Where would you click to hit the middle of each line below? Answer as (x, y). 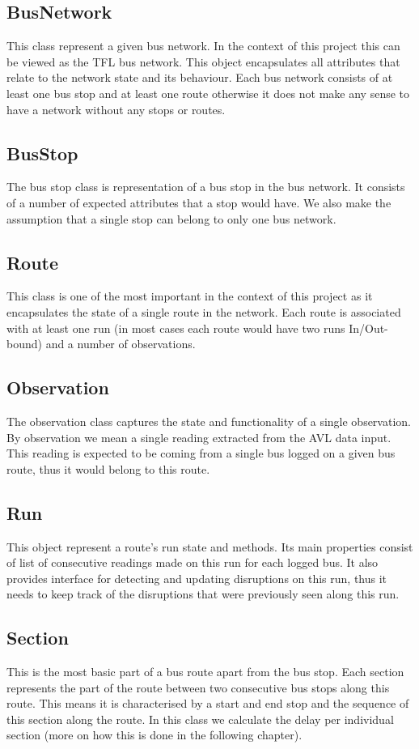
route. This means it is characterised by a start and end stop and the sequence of (208, 703)
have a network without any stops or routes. (116, 109)
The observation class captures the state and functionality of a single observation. (209, 421)
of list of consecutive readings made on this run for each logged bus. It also (193, 562)
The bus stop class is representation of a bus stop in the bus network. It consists (206, 187)
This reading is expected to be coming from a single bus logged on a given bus (201, 453)
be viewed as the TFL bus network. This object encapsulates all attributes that (203, 61)
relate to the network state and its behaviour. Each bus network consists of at (200, 77)
